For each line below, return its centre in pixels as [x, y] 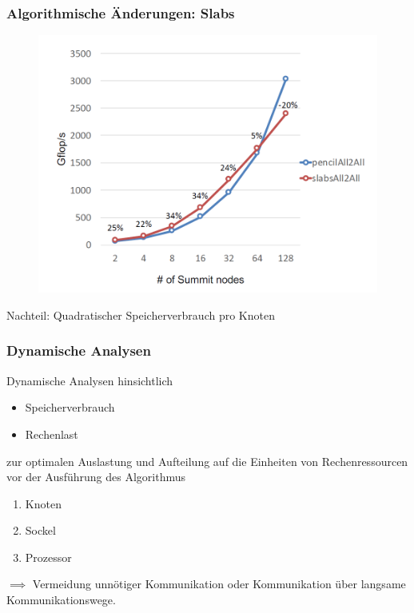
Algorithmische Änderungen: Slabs [121, 12]
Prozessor [48, 557]
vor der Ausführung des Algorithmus [96, 477]
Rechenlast [52, 434]
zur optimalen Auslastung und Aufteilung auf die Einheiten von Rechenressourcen [207, 461]
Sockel [40, 530]
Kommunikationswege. [61, 600]
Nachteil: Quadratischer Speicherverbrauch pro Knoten [141, 314]
